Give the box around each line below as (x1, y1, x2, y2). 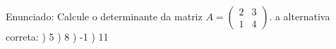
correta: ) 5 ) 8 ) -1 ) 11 (6, 29, 109, 43)
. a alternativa (269, 9, 330, 23)
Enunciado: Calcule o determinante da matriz (6, 9, 203, 23)
